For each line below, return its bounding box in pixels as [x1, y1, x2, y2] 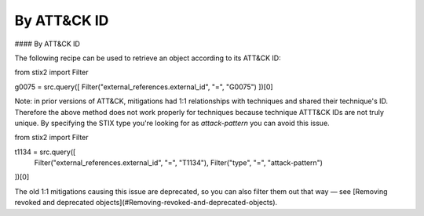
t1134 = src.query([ [14, 147, 76, 157]
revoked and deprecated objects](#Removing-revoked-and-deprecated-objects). [14, 198, 278, 207]
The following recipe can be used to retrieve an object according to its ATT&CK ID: [14, 53, 282, 63]
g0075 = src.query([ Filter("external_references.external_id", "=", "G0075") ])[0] [14, 82, 274, 92]
